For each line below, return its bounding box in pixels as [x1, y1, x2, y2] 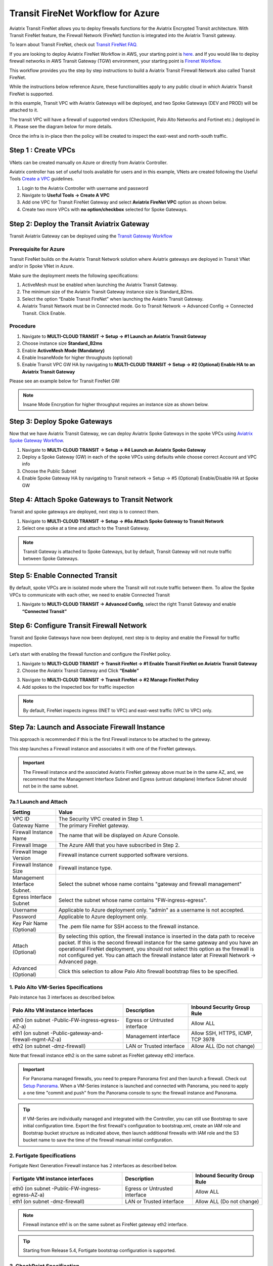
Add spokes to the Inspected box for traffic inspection [22, 684, 134, 690]
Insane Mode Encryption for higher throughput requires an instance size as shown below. [23, 401, 209, 407]
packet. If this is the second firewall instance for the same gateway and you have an [58, 939, 258, 946]
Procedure [9, 323, 36, 330]
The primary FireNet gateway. [58, 822, 129, 829]
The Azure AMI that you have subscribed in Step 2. [58, 841, 180, 848]
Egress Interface [12, 893, 52, 900]
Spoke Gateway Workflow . [9, 438, 64, 444]
